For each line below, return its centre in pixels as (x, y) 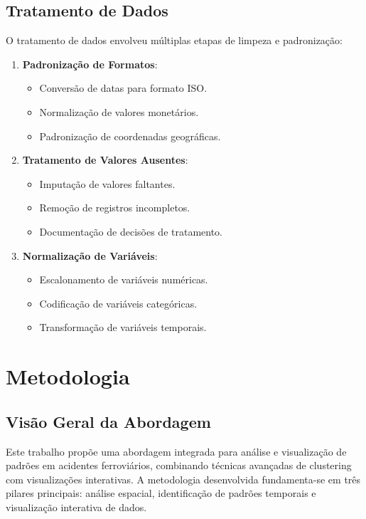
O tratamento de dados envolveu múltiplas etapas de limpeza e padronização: (174, 40)
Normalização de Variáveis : (90, 255)
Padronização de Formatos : (90, 64)
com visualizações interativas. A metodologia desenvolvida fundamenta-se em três (183, 479)
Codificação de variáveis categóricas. (118, 303)
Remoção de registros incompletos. (115, 208)
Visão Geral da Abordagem (108, 421)
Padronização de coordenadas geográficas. (130, 136)
